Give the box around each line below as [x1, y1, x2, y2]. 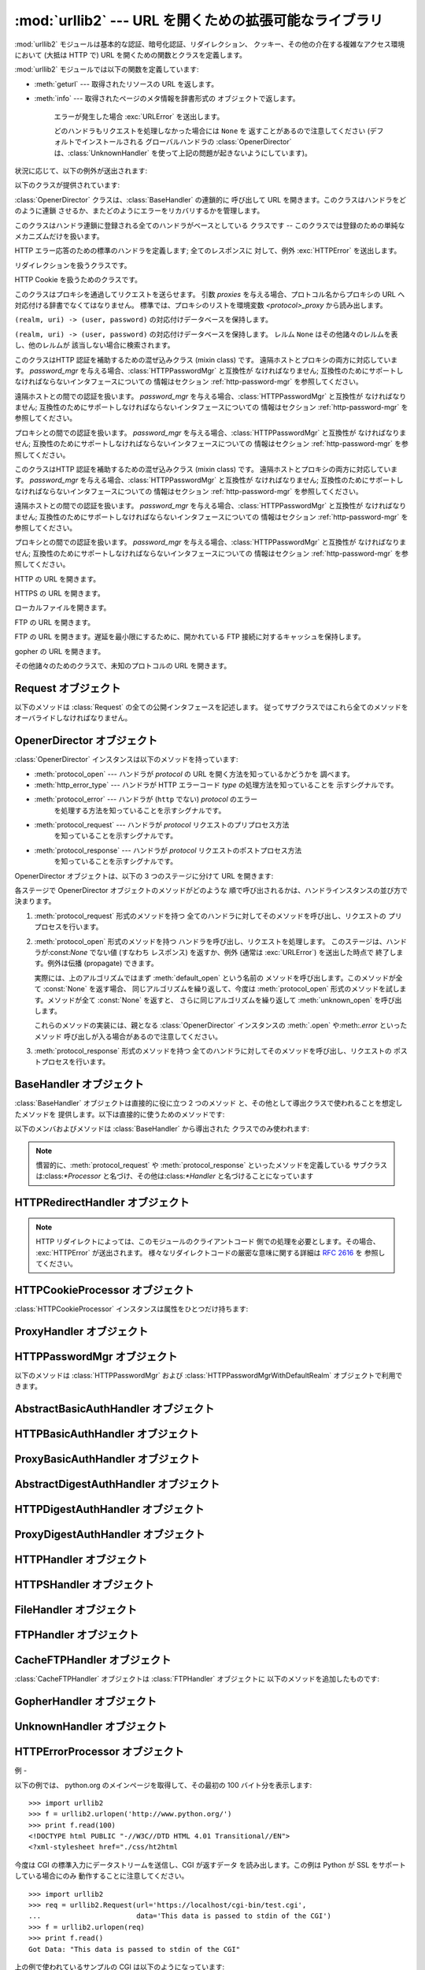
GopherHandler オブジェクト [14, 1695, 157, 1708]
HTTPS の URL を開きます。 [14, 588, 105, 598]
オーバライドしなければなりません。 [14, 713, 132, 723]
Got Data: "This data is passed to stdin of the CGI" [28, 1945, 240, 1953]
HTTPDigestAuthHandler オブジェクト [14, 1503, 205, 1516]
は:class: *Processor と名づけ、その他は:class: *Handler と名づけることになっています [35, 1171, 314, 1181]
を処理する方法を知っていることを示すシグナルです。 [54, 805, 226, 815]
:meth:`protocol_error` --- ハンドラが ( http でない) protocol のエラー [34, 794, 258, 804]
